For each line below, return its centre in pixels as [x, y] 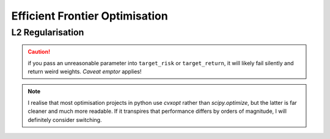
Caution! [39, 52]
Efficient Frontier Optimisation [90, 16]
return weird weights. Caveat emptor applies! [85, 71]
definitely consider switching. [65, 119]
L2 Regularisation [48, 32]
